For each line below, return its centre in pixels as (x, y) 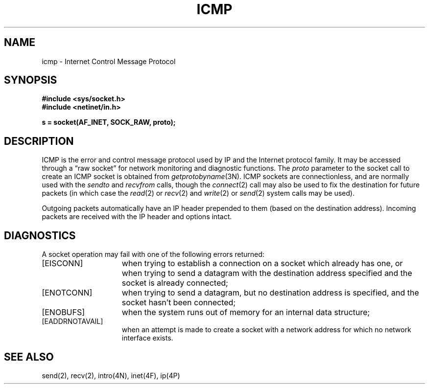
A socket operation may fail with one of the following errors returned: (153, 254)
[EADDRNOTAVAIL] (72, 321)
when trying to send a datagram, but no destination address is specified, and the (270, 293)
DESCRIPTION (39, 141)
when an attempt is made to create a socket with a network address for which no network (266, 330)
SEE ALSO (29, 357)
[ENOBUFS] (63, 312)
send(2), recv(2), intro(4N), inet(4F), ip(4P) (111, 375)
